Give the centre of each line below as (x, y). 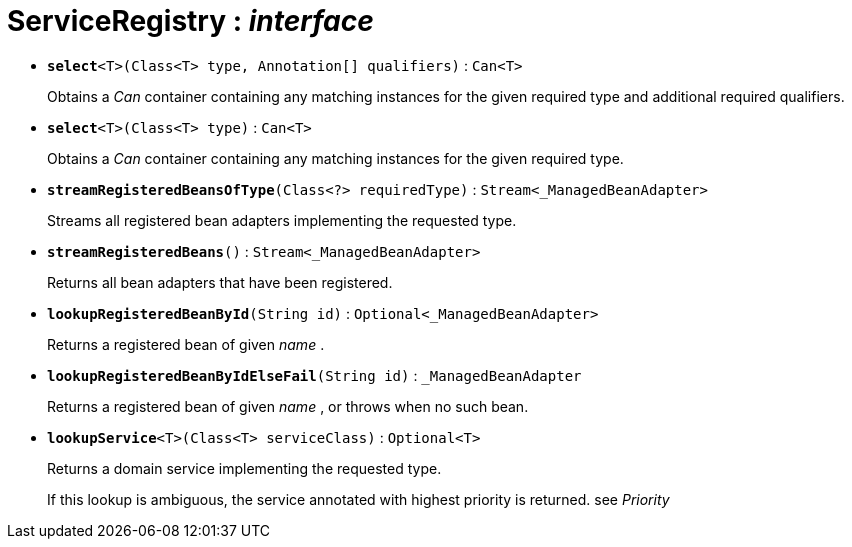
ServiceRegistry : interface (190, 21)
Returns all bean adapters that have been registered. (220, 282)
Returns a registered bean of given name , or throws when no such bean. (288, 406)
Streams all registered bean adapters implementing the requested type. (282, 220)
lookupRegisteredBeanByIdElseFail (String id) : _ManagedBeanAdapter (314, 375)
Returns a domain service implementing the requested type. (244, 468)
